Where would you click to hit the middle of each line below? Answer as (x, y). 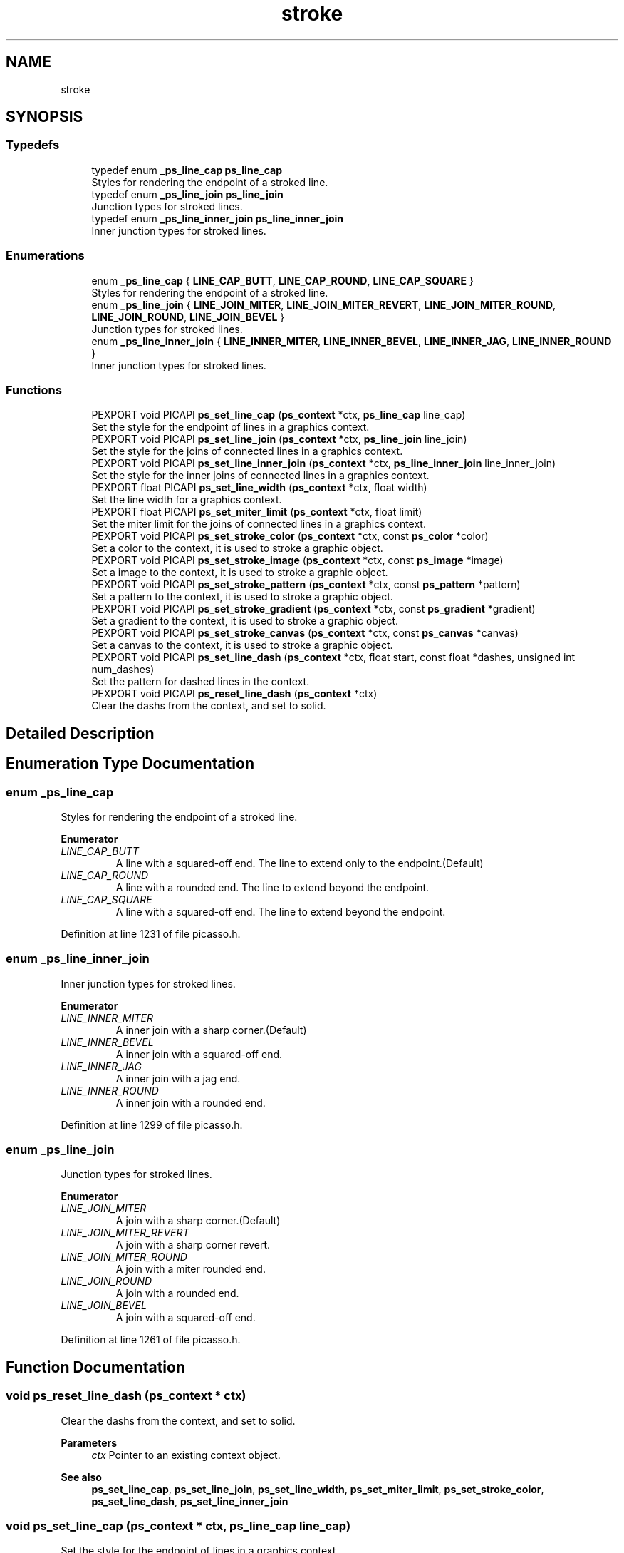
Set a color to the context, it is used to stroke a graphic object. (237, 548)
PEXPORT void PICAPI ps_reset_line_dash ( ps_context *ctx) (234, 694)
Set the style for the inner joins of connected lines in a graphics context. (260, 476)
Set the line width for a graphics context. (187, 500)
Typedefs (33, 145)
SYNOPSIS (45, 117)
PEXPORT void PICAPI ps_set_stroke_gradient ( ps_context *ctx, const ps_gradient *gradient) (313, 609)
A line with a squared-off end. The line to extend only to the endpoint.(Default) (300, 863)
